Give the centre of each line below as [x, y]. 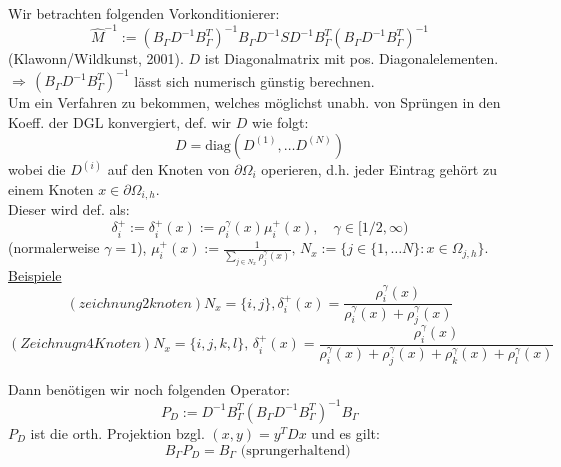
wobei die [37, 169]
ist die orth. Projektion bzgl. [117, 432]
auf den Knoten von [168, 169]
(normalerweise [54, 247]
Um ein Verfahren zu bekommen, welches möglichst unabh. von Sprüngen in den [254, 102]
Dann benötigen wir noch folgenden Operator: [149, 388]
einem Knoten [51, 188]
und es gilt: [345, 432]
